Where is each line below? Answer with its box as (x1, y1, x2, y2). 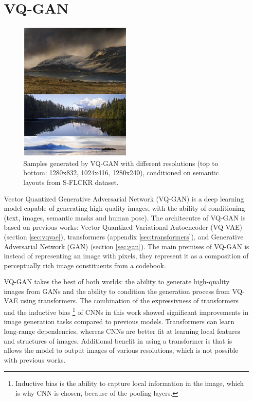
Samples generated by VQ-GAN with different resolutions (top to (23, 158, 218, 168)
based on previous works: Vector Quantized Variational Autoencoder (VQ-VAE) (4, 222, 242, 232)
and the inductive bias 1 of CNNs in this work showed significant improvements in (4, 306, 249, 317)
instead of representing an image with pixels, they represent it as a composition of (4, 251, 249, 261)
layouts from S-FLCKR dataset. (23, 177, 119, 187)
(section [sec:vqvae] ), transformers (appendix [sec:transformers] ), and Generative (4, 231, 244, 241)
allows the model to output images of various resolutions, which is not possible (4, 345, 238, 355)
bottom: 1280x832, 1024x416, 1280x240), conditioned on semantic (23, 167, 219, 178)
